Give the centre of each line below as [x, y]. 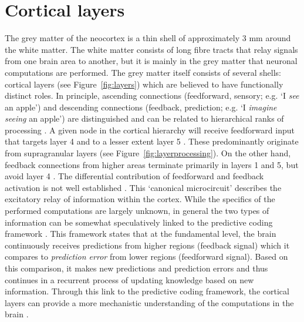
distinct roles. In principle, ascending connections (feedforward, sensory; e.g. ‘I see [152, 95]
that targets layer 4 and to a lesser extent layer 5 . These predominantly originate [152, 141]
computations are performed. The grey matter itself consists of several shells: [143, 72]
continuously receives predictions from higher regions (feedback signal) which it [147, 245]
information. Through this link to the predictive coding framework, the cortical [147, 291]
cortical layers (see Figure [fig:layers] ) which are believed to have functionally [144, 84]
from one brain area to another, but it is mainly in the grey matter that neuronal [151, 61]
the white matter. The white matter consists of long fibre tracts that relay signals [151, 49]
